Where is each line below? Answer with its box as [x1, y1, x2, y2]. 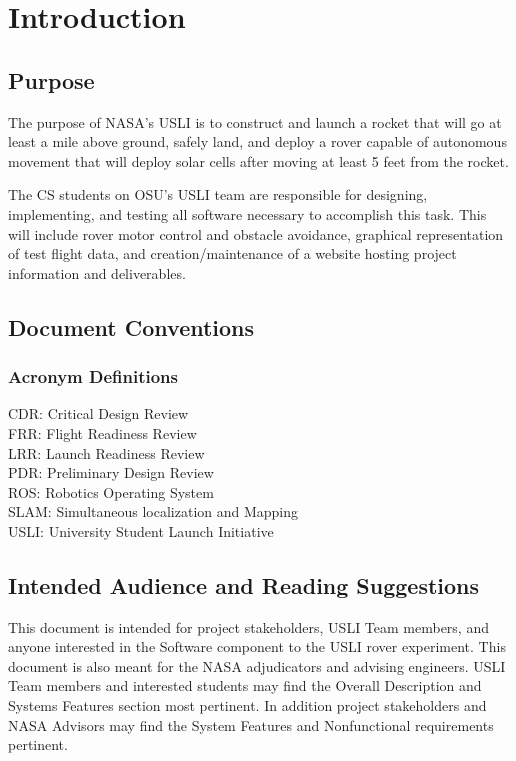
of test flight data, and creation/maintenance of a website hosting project [8, 243, 457, 264]
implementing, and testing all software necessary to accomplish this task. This [8, 203, 487, 224]
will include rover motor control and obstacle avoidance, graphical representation [8, 223, 504, 244]
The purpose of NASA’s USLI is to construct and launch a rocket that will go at [8, 111, 502, 132]
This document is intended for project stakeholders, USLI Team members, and [8, 616, 489, 637]
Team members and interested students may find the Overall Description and [8, 675, 482, 696]
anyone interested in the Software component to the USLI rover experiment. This [8, 636, 506, 657]
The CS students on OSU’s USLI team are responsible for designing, [8, 184, 428, 205]
